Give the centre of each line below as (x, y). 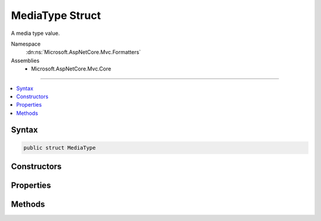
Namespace (26, 44)
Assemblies (25, 60)
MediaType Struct (56, 15)
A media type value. (35, 33)
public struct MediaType (60, 148)
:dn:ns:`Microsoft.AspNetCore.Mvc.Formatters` (83, 52)
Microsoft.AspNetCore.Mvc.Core (71, 69)
